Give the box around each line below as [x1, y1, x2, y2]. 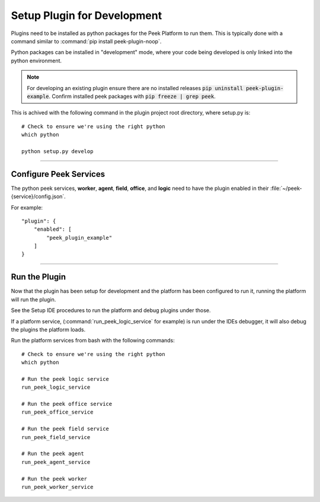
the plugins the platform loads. [11, 326, 86, 333]
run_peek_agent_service [21, 459, 91, 465]
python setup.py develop [21, 148, 94, 154]
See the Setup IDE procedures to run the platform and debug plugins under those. [11, 307, 211, 314]
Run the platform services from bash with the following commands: [11, 337, 175, 344]
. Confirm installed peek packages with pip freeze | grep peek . [49, 93, 216, 100]
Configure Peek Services [11, 169, 105, 179]
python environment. [11, 57, 62, 64]
